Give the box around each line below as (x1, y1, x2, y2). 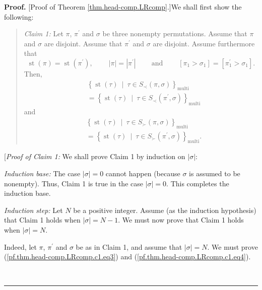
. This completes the (166, 178, 229, 188)
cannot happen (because (105, 168, 180, 179)
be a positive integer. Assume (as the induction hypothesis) (73, 204, 256, 215)
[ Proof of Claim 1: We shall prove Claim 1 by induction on (4, 151, 185, 162)
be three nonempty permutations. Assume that (102, 28, 247, 39)
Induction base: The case (4, 168, 81, 179)
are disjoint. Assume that (44, 38, 122, 48)
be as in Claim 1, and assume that (76, 241, 182, 252)
